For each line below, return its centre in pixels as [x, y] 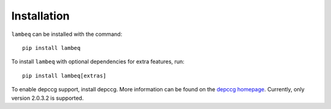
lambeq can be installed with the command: [67, 34]
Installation [40, 16]
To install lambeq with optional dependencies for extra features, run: [98, 62]
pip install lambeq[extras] [64, 76]
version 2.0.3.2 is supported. [48, 98]
